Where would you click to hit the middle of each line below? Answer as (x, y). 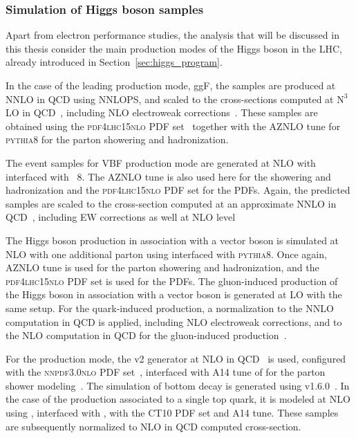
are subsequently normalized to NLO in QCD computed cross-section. (153, 426)
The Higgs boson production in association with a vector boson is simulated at (172, 240)
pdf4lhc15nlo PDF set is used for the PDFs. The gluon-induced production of (172, 281)
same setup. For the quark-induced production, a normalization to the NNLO (170, 308)
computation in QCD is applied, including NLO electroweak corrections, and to (174, 321)
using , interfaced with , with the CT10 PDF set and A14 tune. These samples (172, 413)
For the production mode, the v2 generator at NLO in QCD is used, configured (176, 358)
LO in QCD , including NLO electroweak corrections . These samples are (162, 112)
